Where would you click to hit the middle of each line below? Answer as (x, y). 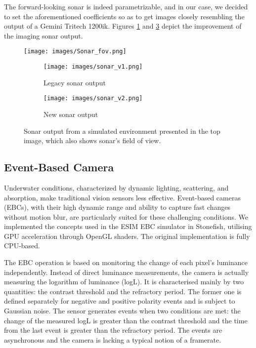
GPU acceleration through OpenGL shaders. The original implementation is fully (127, 236)
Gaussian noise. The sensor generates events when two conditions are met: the (122, 311)
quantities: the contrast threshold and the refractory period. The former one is (123, 291)
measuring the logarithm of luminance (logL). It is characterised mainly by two (124, 282)
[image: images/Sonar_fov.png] (75, 52)
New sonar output (71, 114)
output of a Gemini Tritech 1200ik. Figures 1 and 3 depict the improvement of (123, 26)
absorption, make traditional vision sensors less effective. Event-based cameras (122, 197)
